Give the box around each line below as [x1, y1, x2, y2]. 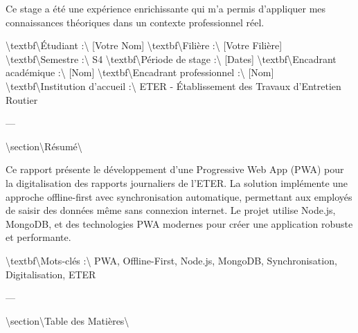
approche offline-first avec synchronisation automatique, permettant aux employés [6, 189, 352, 204]
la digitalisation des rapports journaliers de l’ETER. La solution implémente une [6, 175, 348, 190]
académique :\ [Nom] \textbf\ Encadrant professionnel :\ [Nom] [6, 65, 274, 80]
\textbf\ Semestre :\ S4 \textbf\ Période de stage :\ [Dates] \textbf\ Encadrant [6, 51, 337, 66]
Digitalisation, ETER [6, 267, 96, 281]
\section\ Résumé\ [6, 138, 82, 153]
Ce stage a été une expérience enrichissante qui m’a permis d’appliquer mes [6, 1, 326, 15]
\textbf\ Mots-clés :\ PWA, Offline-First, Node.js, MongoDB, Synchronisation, [6, 253, 337, 267]
